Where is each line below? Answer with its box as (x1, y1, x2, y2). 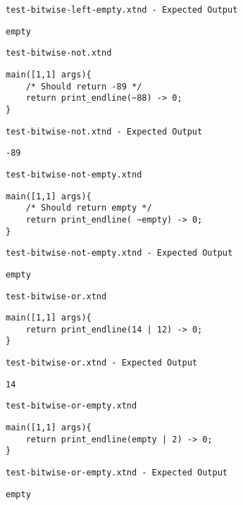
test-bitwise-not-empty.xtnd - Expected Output (6, 248, 233, 258)
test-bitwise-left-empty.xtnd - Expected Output (6, 5, 238, 15)
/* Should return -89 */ (25, 81, 142, 92)
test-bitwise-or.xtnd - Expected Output (6, 358, 198, 368)
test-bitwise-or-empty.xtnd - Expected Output (6, 468, 228, 478)
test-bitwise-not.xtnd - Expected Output (6, 126, 203, 137)
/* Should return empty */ (25, 203, 152, 213)
